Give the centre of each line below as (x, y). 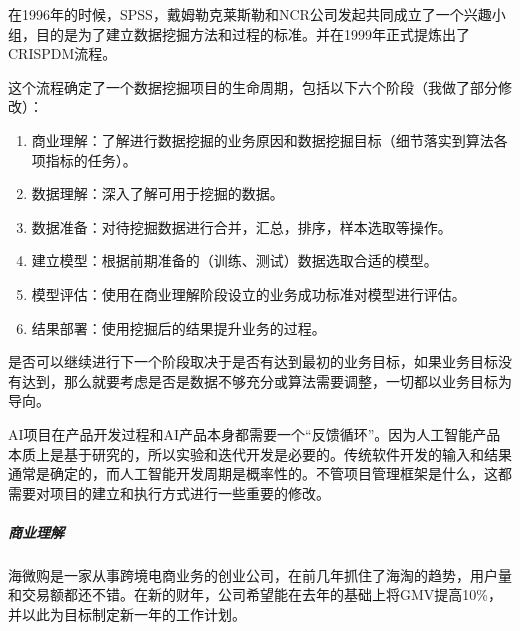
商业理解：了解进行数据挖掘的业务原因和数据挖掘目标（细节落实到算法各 (269, 139)
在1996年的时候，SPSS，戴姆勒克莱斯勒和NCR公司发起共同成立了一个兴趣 (250, 14)
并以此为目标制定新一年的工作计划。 (127, 614)
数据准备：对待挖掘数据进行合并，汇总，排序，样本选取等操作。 (241, 226)
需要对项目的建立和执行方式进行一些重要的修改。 (169, 492)
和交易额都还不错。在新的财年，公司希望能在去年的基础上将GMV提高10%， (255, 594)
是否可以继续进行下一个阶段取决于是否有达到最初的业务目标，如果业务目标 (253, 361)
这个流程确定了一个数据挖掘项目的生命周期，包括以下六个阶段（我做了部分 (253, 86)
